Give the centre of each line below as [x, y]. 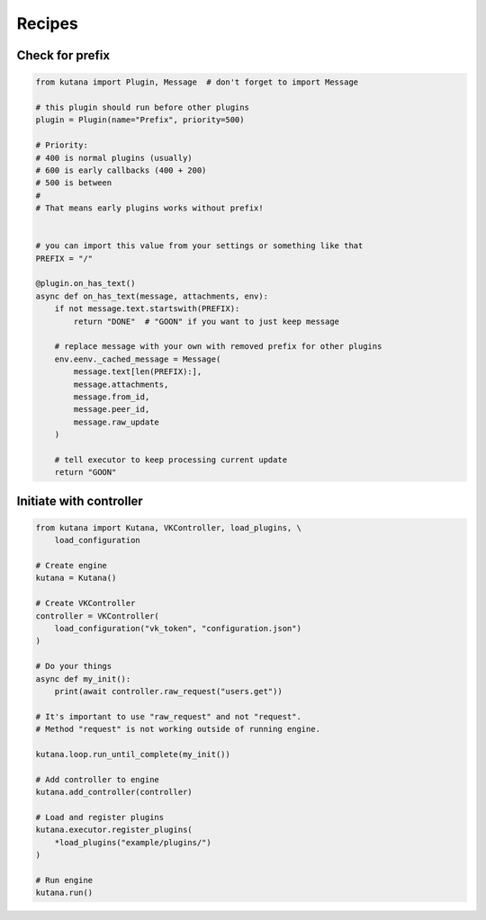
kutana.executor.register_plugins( [114, 830]
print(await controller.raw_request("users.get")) [168, 691]
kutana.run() [64, 893]
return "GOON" [85, 473]
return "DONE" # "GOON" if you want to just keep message [207, 321]
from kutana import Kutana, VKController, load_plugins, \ [168, 527]
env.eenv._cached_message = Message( [138, 359]
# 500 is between [74, 183]
